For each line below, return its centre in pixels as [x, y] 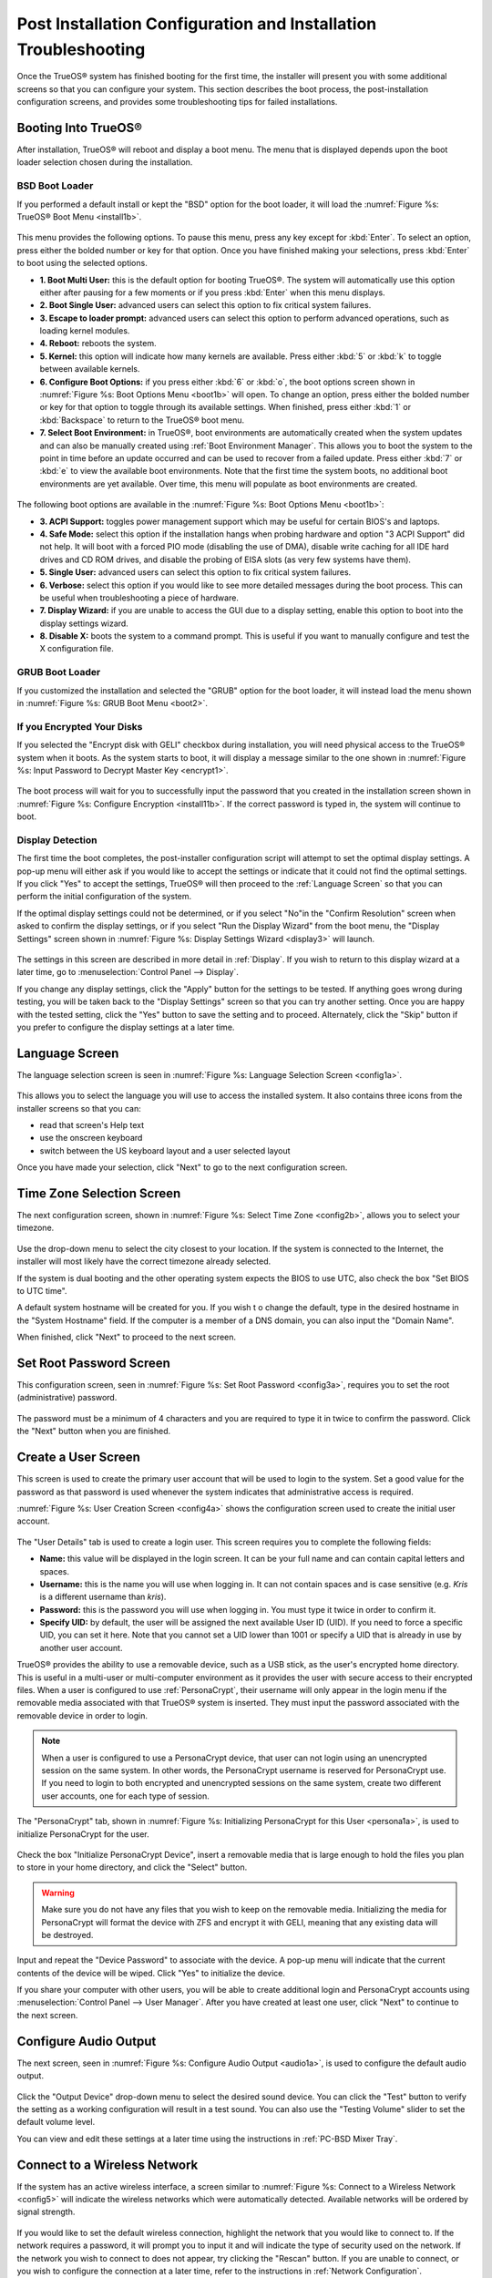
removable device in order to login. [82, 1715]
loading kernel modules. [85, 331]
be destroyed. [67, 1934]
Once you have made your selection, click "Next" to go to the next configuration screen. [182, 1167]
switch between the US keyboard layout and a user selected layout [165, 1150]
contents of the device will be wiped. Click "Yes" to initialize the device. [151, 1973]
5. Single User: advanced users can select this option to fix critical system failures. [195, 572]
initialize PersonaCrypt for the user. [83, 1834]
